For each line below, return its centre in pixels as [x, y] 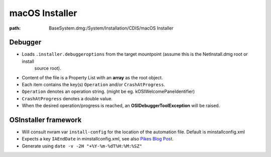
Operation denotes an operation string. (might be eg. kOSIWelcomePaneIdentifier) [108, 92]
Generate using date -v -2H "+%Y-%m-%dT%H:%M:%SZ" [82, 146]
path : [15, 28]
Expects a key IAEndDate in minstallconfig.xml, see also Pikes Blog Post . [98, 139]
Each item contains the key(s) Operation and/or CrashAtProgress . [94, 85]
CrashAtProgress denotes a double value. [67, 98]
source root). [48, 68]
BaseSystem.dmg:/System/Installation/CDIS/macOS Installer [111, 28]
